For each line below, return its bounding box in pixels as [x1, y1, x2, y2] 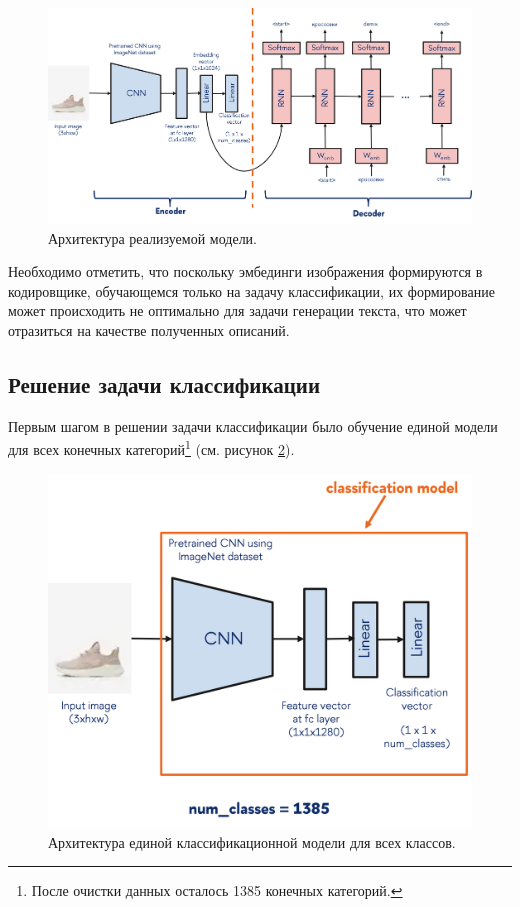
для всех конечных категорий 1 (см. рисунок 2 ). [8, 436, 295, 459]
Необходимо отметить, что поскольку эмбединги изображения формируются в [8, 261, 483, 282]
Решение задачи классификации [8, 368, 321, 399]
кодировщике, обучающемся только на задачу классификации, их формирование [8, 280, 495, 301]
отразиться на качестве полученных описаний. [8, 319, 290, 340]
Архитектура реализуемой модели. [48, 227, 258, 248]
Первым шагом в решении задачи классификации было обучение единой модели [8, 415, 498, 436]
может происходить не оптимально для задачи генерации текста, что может [8, 300, 467, 321]
